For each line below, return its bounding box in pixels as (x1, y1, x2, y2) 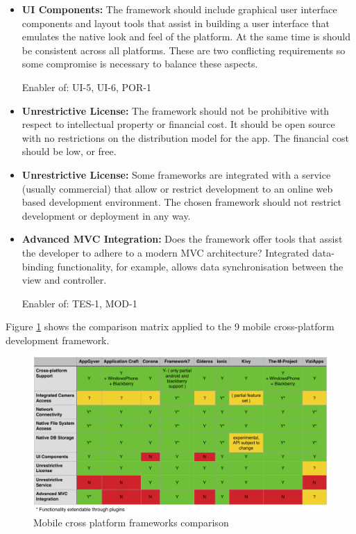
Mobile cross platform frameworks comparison (33, 515, 229, 529)
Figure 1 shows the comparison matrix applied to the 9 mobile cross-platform (6, 319, 334, 334)
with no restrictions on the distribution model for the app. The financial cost (22, 130, 349, 145)
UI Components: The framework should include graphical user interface (22, 2, 337, 16)
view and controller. (22, 273, 107, 287)
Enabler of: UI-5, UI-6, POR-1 (22, 79, 151, 94)
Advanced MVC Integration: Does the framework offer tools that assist (22, 232, 343, 246)
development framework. (6, 332, 110, 347)
